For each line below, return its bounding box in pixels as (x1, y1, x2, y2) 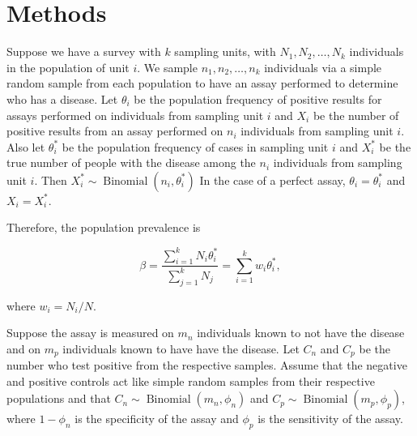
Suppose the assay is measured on (6, 324, 174, 341)
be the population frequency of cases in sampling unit (62, 138, 329, 155)
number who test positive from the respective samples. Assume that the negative (6, 357, 407, 374)
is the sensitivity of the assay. (257, 410, 403, 427)
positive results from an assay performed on (6, 122, 223, 139)
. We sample (137, 58, 198, 75)
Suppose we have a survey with (6, 43, 161, 60)
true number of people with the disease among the (6, 154, 256, 171)
